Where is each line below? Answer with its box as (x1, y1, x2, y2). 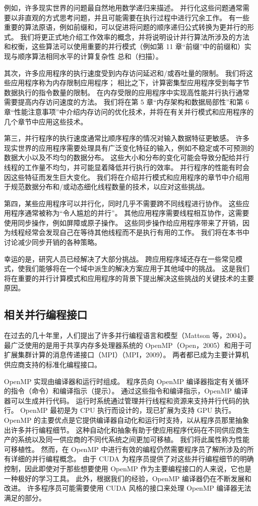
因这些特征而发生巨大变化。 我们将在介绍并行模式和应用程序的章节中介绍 (4, 171, 243, 182)
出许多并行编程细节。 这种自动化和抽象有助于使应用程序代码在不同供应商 (4, 424, 243, 435)
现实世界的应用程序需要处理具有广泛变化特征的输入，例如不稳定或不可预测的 (4, 142, 254, 153)
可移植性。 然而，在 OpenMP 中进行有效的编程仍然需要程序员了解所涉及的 (4, 444, 247, 454)
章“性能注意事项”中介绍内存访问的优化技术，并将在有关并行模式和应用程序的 (4, 106, 254, 116)
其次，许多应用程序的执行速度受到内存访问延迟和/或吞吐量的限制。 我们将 (4, 67, 246, 78)
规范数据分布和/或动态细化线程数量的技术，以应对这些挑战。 (10, 181, 209, 192)
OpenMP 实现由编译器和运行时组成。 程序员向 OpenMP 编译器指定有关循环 (4, 376, 249, 386)
